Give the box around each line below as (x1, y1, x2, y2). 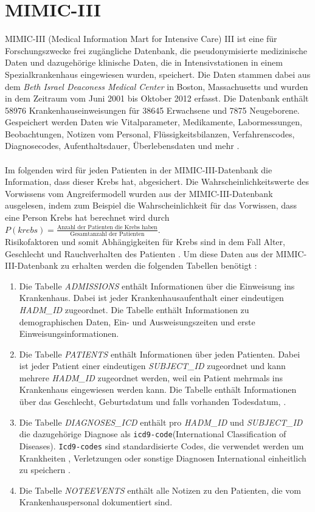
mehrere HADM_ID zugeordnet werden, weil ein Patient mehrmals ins (19, 371, 283, 384)
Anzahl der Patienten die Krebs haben (57, 224, 157, 231)
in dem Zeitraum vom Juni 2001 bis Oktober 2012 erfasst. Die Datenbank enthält (5, 92, 309, 105)
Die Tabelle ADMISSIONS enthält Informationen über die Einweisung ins (19, 279, 295, 292)
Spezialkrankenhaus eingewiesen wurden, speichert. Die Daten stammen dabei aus (5, 67, 311, 80)
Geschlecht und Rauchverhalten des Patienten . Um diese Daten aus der (5, 247, 273, 260)
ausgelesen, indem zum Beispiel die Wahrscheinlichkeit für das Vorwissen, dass (5, 199, 297, 212)
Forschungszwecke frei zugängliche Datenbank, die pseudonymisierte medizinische (5, 44, 308, 57)
